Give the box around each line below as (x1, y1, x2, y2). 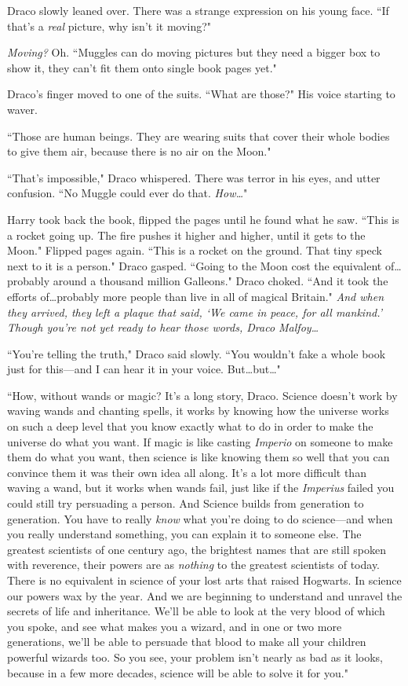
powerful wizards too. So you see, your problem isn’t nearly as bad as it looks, (7, 648, 383, 665)
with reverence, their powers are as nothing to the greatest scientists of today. (7, 556, 381, 573)
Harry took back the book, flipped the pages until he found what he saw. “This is (7, 211, 399, 227)
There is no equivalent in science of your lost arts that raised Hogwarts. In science (7, 572, 402, 588)
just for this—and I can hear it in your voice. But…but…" (7, 361, 281, 377)
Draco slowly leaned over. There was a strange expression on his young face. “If (7, 2, 389, 18)
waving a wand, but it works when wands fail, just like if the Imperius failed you (7, 479, 395, 496)
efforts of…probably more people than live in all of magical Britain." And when (7, 288, 384, 304)
